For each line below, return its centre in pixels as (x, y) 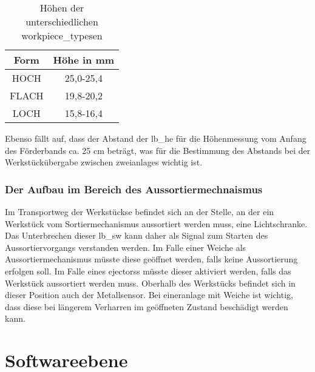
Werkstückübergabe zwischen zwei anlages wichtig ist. (104, 162)
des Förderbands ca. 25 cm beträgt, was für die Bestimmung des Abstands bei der (158, 150)
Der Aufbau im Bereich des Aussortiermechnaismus (134, 189)
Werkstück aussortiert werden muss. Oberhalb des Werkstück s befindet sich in (150, 283)
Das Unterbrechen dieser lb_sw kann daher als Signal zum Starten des (137, 235)
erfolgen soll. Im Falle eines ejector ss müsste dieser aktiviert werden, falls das (148, 271)
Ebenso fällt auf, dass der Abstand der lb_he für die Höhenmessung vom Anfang (156, 138)
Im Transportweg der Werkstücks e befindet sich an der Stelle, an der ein (140, 211)
